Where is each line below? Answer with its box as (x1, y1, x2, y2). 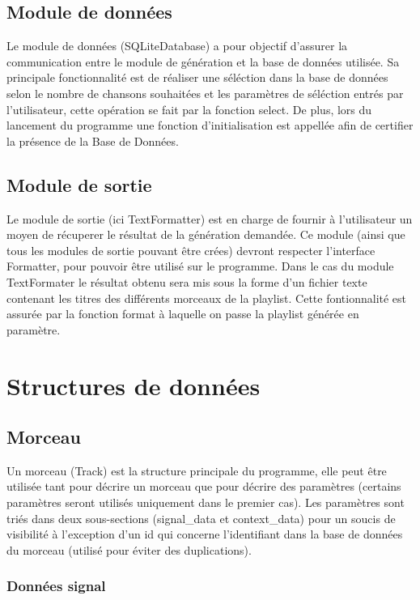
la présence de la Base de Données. (6, 132, 179, 149)
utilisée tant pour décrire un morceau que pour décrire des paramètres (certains (6, 478, 401, 495)
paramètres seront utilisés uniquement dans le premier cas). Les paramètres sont (6, 494, 405, 511)
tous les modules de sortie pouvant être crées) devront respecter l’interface (6, 241, 375, 258)
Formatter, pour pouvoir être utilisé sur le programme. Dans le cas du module (6, 257, 394, 274)
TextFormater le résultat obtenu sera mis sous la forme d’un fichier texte (6, 273, 367, 290)
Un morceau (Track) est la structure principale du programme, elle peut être (6, 462, 387, 479)
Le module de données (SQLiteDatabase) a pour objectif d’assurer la (6, 37, 348, 54)
